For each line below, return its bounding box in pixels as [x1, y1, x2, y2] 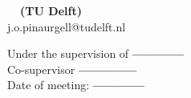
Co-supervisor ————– [7, 60, 137, 77]
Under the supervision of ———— [7, 45, 185, 62]
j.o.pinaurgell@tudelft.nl [7, 18, 126, 35]
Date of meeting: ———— [7, 76, 145, 93]
